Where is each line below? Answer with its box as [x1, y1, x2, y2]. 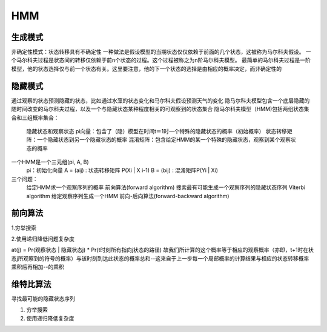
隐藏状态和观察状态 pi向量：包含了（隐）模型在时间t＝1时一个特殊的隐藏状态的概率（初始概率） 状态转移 [26, 127, 288, 134]
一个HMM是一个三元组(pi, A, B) [11, 158, 89, 166]
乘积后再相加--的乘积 [11, 264, 64, 271]
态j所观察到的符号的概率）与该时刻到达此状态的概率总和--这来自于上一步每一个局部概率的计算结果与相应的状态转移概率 [11, 254, 309, 262]
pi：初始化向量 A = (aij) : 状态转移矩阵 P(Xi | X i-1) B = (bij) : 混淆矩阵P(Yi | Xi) [26, 167, 218, 174]
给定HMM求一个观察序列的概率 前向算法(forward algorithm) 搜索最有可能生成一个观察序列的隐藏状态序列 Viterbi [26, 184, 306, 191]
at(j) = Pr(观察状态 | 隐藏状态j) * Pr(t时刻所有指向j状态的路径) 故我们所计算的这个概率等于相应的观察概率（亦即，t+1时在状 [11, 246, 314, 254]
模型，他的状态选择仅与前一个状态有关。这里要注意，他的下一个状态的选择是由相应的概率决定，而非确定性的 [11, 65, 282, 72]
